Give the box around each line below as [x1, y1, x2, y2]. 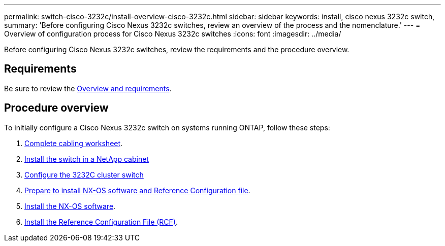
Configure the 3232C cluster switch [24, 170, 144, 179]
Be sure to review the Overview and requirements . [4, 84, 172, 93]
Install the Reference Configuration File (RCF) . [24, 217, 178, 226]
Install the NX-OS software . [24, 201, 116, 210]
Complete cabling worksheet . [24, 138, 123, 148]
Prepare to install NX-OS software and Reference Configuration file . [24, 186, 250, 195]
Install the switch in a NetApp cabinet [24, 154, 149, 163]
